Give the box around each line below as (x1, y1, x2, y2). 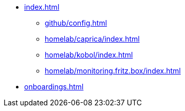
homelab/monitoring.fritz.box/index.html (45, 66, 181, 75)
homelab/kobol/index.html (45, 50, 133, 59)
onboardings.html (24, 82, 84, 91)
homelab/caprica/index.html (45, 34, 140, 43)
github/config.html (45, 18, 107, 27)
